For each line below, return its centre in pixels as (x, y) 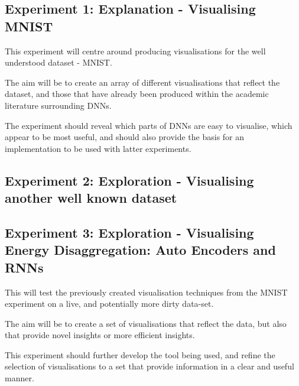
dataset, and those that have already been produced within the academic (137, 94)
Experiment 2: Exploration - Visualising (129, 180)
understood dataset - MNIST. (58, 62)
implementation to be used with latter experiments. (98, 148)
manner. (19, 378)
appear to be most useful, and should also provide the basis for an (125, 137)
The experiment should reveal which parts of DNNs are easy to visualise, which (149, 125)
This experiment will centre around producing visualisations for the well (135, 51)
